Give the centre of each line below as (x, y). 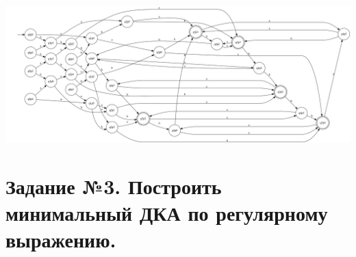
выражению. (61, 239)
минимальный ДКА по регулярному (167, 212)
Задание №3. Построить (114, 186)
